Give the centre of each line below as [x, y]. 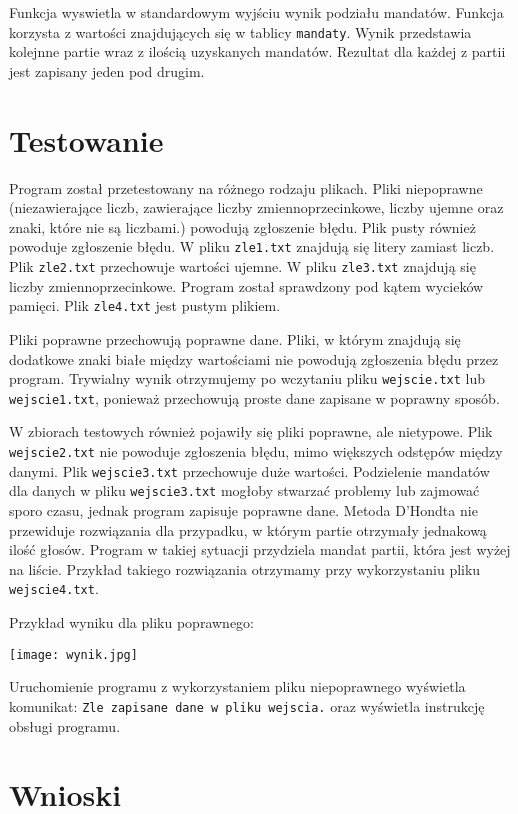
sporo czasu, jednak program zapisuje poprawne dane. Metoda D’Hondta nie [243, 509]
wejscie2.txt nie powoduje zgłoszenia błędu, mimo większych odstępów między [256, 451]
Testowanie [86, 139]
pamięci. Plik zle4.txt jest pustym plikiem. [145, 305]
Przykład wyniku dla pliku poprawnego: [131, 622]
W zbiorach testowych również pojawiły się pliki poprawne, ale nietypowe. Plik [251, 431]
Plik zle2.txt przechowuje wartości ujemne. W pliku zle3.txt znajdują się [242, 266]
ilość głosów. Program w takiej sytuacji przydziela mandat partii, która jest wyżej [260, 549]
